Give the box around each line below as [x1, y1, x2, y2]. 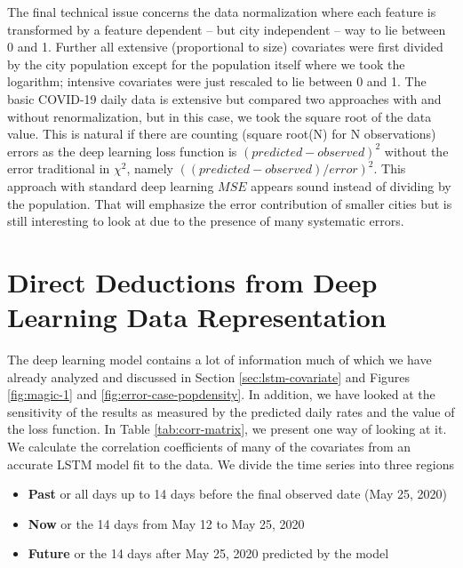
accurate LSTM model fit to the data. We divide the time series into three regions [7, 454, 454, 473]
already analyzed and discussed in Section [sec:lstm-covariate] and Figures [7, 367, 411, 386]
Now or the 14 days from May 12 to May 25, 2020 [28, 514, 305, 532]
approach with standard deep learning [7, 176, 214, 195]
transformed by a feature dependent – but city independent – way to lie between [7, 20, 446, 38]
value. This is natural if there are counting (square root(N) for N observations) [7, 124, 436, 143]
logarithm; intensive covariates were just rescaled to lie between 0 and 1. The [7, 72, 427, 91]
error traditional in [7, 159, 110, 178]
